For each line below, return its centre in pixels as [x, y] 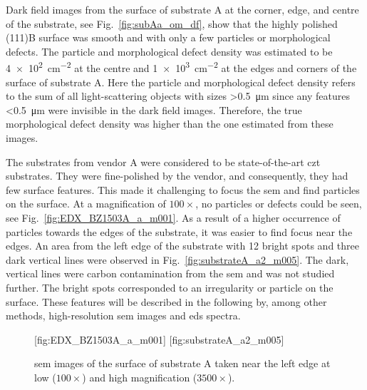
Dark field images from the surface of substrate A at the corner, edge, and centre [182, 9]
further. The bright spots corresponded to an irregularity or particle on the [170, 287]
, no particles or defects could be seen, [279, 204]
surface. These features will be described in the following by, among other [166, 301]
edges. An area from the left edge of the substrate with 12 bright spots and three [183, 246]
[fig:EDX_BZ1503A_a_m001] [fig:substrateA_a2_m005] [159, 339]
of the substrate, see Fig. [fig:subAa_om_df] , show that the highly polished [172, 23]
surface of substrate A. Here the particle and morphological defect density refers [181, 82]
